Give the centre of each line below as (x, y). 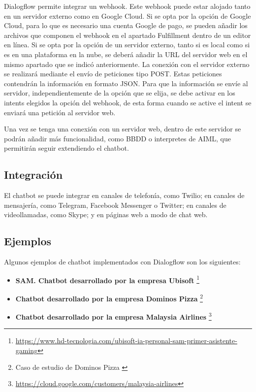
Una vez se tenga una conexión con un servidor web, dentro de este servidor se (123, 129)
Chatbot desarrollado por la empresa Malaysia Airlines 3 (113, 316)
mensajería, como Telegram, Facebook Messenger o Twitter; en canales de (115, 205)
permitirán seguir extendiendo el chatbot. (66, 148)
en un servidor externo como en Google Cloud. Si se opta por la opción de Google (128, 16)
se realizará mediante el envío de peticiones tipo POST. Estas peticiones (113, 74)
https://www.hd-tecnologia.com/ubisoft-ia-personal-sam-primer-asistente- (126, 341)
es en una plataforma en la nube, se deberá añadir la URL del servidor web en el (126, 54)
